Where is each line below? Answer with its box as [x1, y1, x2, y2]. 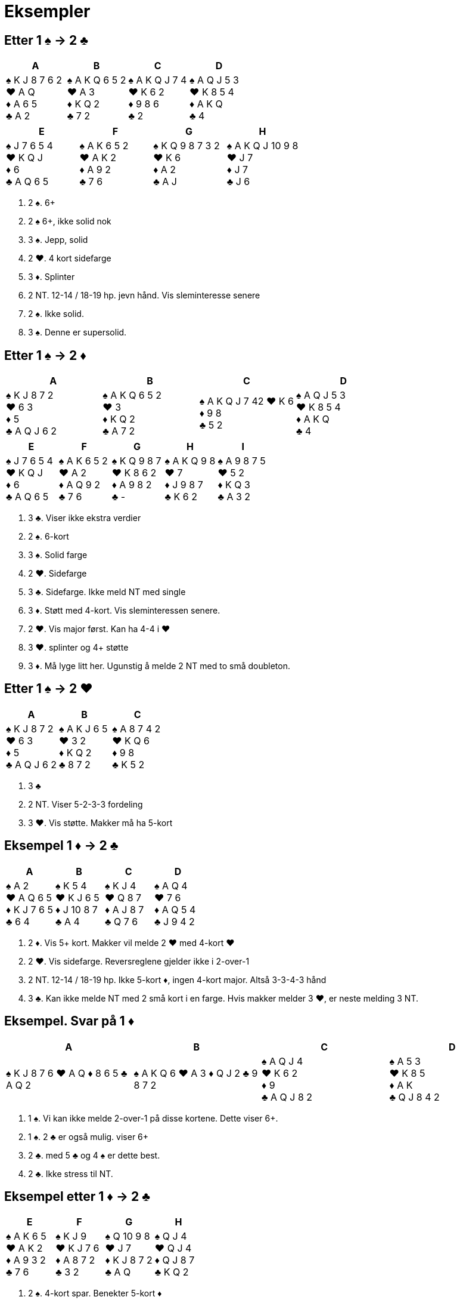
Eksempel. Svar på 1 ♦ [4, 1013, 135, 1029]
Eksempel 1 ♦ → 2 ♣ [4, 838, 119, 854]
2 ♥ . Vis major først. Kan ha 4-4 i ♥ [28, 624, 170, 634]
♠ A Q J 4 [262, 1055, 303, 1067]
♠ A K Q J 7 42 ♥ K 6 [199, 395, 294, 408]
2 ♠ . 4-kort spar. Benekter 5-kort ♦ [28, 1288, 162, 1299]
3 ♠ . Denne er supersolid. [28, 327, 127, 338]
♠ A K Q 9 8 [164, 455, 216, 467]
